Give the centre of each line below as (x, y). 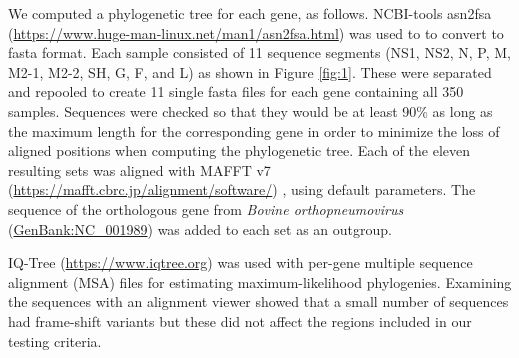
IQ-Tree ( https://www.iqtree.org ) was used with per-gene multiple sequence (240, 262)
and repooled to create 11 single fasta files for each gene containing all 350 (236, 91)
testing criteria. (55, 340)
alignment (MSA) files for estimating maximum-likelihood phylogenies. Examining (260, 281)
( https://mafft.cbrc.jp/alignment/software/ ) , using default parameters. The (242, 189)
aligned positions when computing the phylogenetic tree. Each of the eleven (239, 150)
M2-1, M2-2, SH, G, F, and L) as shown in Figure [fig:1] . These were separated (250, 71)
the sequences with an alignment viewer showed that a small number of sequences (258, 301)
